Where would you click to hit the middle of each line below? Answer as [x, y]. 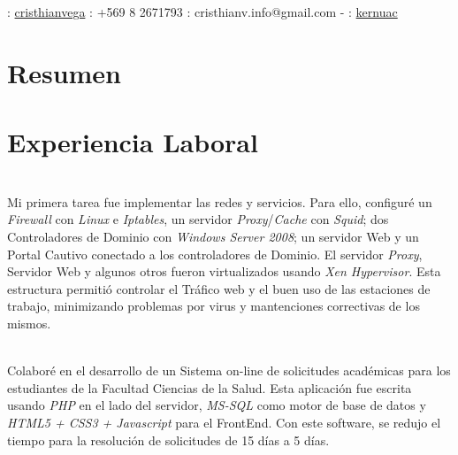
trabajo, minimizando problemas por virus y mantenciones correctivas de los [214, 306]
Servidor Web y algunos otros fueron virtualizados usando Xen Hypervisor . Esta [224, 271]
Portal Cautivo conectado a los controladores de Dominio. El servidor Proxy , [215, 254]
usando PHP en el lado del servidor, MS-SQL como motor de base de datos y [217, 405]
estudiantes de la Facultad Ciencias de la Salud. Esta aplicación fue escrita [210, 387]
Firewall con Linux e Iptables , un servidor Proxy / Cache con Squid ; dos [198, 219]
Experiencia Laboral [133, 142]
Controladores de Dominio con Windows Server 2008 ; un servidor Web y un [213, 237]
